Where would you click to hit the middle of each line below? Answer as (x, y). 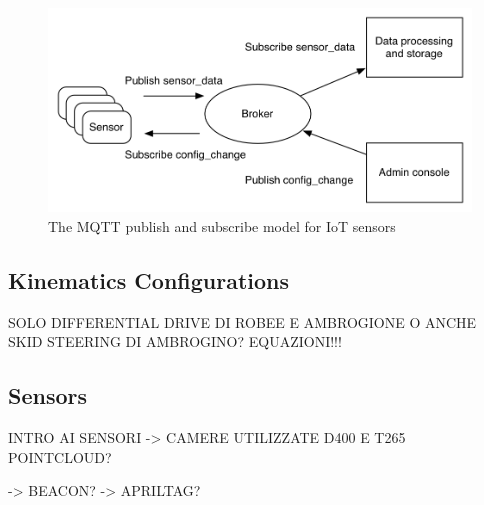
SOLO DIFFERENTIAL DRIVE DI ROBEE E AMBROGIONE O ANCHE (242, 321)
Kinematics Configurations (149, 280)
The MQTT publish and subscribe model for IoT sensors (222, 226)
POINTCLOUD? (60, 456)
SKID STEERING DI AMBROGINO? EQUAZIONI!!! (175, 341)
